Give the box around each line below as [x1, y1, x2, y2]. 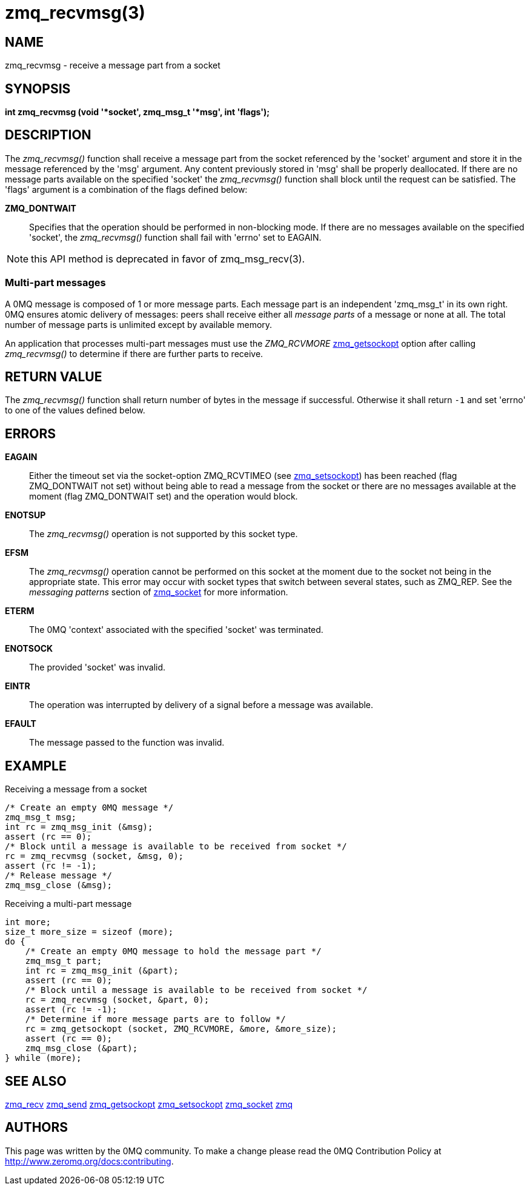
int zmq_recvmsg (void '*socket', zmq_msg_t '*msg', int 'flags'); [5, 107, 270, 118]
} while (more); [5, 1053, 82, 1063]
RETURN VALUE [5, 369, 102, 385]
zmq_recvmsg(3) [5, 2, 145, 23]
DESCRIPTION [5, 127, 91, 143]
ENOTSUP [5, 510, 46, 521]
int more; [5, 917, 51, 928]
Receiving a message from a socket [5, 784, 147, 795]
